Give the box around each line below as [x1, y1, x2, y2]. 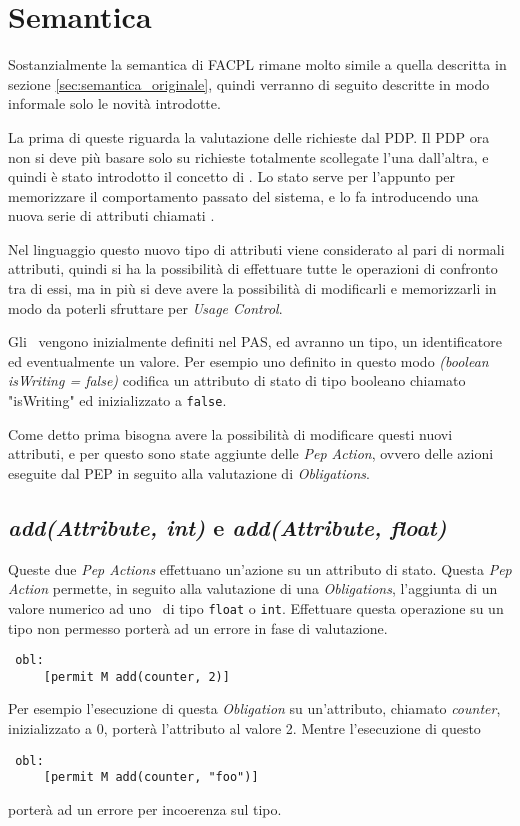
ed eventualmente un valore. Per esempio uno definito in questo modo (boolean [8, 350, 489, 371]
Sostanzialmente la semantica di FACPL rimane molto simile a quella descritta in [8, 54, 507, 75]
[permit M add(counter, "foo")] [43, 770, 259, 785]
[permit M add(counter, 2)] [43, 669, 230, 684]
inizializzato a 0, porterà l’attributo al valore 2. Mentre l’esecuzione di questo [8, 718, 481, 739]
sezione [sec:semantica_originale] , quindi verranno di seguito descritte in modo [8, 73, 490, 94]
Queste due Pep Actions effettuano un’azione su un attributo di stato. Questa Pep [8, 558, 512, 579]
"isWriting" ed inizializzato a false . [8, 390, 227, 411]
